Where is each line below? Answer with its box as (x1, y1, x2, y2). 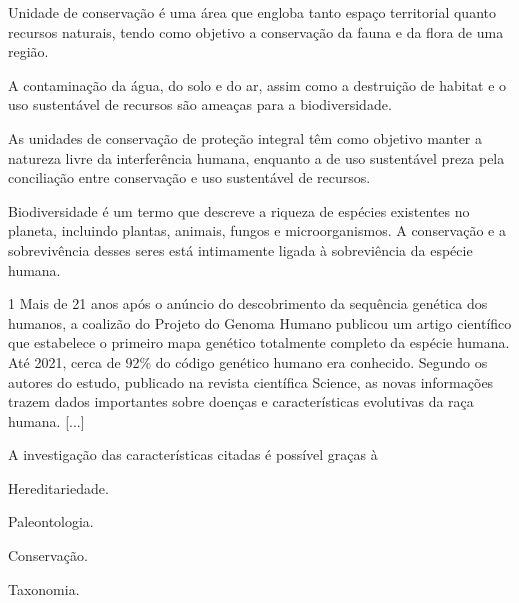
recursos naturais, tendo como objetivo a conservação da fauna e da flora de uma (8, 21, 504, 42)
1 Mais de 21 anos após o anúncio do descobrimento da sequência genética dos (8, 293, 488, 314)
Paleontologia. (8, 511, 94, 532)
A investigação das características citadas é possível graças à (8, 444, 378, 465)
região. (8, 41, 49, 62)
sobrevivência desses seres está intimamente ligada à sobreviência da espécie (8, 239, 473, 260)
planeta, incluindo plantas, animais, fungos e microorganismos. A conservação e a (8, 220, 506, 241)
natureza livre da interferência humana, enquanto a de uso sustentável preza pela (8, 147, 505, 168)
